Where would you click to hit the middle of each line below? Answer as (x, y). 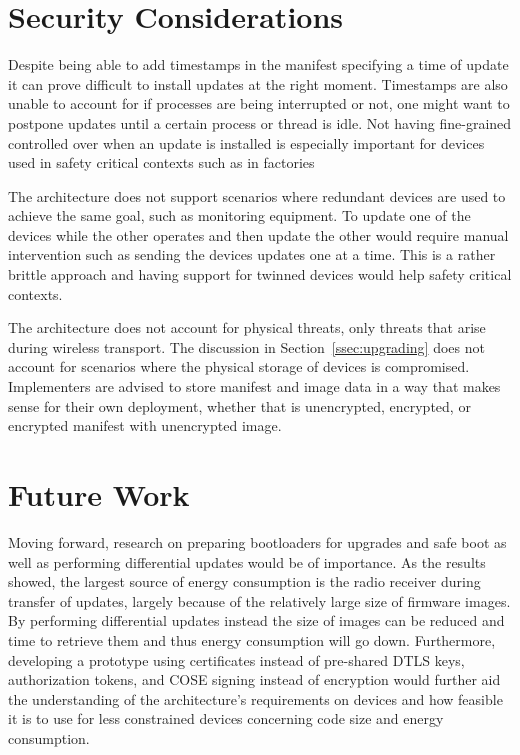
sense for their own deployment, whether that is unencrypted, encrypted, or (239, 405)
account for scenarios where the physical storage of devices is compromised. (239, 366)
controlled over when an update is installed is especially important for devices (246, 142)
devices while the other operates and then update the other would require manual (258, 234)
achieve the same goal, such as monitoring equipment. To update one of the (239, 215)
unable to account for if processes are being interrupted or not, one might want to (259, 103)
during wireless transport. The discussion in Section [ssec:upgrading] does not (246, 346)
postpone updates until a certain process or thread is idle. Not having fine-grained (260, 122)
